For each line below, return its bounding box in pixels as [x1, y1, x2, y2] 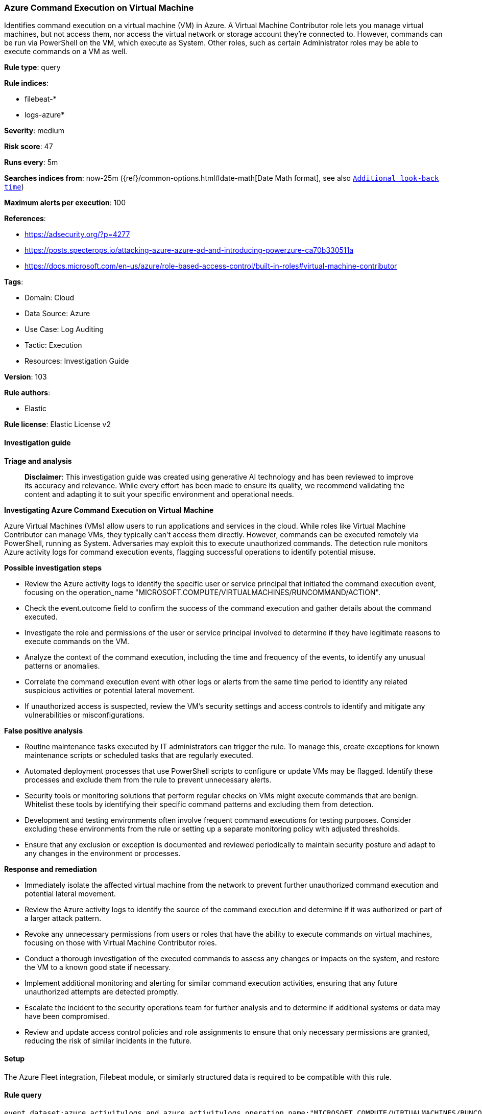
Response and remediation [4, 864, 97, 873]
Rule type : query [4, 63, 61, 72]
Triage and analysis [4, 456, 72, 465]
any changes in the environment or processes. [25, 848, 181, 858]
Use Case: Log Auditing [25, 325, 104, 334]
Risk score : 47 [4, 142, 53, 151]
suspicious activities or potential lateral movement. [25, 685, 195, 695]
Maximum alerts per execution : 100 [4, 198, 126, 207]
